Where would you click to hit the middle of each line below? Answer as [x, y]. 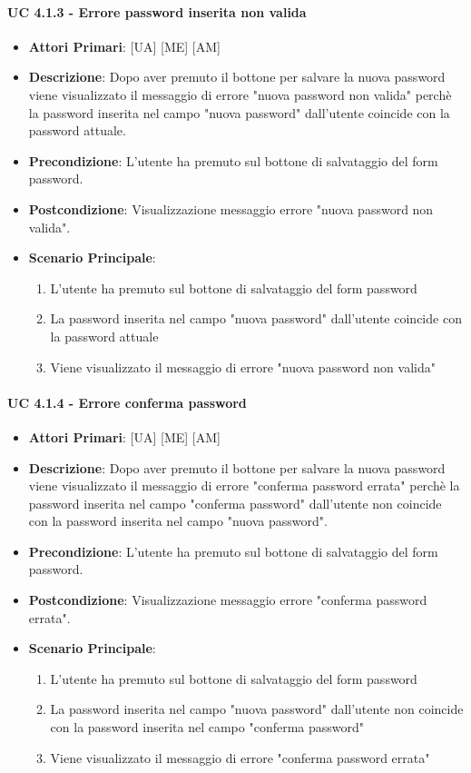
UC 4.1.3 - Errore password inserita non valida [157, 11]
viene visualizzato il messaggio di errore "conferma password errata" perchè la [244, 486]
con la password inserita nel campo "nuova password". [178, 521]
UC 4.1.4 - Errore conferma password [127, 402]
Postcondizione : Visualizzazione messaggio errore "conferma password [228, 600]
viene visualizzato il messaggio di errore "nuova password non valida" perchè [240, 94]
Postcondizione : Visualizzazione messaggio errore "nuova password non [231, 208]
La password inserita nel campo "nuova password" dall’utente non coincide [257, 709]
